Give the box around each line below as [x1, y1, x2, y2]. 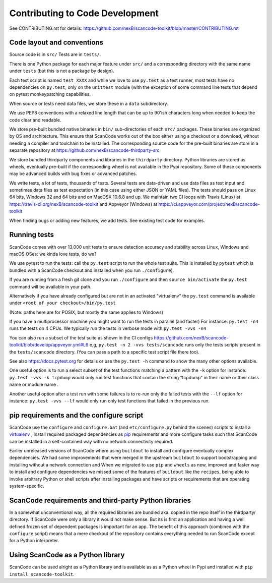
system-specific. [9, 483, 45, 489]
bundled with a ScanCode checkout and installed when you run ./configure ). [9, 267, 174, 273]
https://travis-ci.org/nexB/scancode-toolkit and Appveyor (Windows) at [9, 201, 158, 207]
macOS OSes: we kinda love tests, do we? [9, 251, 97, 257]
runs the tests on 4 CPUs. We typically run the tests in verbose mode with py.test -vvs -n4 [9, 325, 207, 331]
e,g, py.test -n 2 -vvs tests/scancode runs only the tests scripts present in [89, 342, 261, 348]
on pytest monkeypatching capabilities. [9, 91, 91, 97]
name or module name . [9, 381, 59, 388]
